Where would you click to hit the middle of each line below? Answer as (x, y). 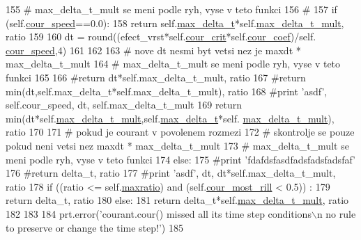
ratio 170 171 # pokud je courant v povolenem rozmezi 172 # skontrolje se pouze (180, 132)
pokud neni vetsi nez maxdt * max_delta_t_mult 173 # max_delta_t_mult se (177, 145)
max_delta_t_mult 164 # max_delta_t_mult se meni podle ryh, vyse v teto (173, 64)
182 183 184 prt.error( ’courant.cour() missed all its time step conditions (159, 213)
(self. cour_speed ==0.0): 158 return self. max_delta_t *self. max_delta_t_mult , (175, 23)
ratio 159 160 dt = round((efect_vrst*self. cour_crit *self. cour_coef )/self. (161, 37)
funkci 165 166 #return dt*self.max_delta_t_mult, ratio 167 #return (156, 77)
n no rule (336, 213)
